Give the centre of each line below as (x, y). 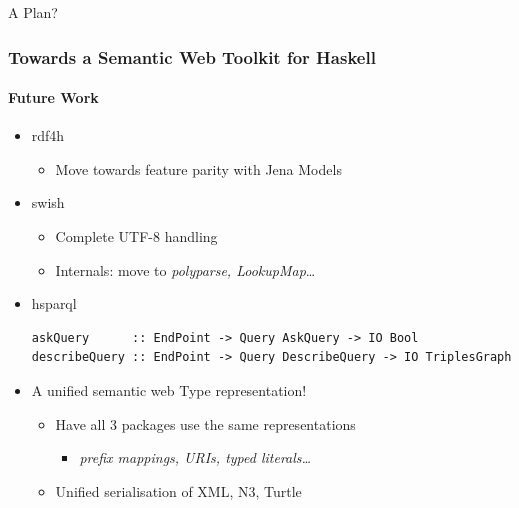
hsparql (54, 303)
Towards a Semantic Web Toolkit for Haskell (192, 56)
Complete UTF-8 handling (136, 236)
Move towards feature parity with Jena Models (198, 168)
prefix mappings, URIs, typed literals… (195, 457)
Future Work (53, 97)
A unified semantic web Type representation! (169, 389)
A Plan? (33, 12)
